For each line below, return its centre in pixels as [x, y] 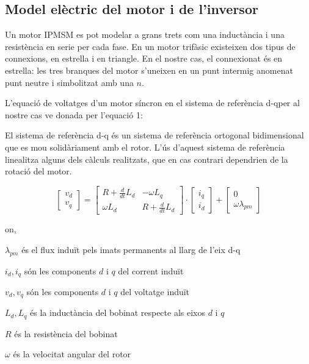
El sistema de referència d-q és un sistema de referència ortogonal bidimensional [154, 135]
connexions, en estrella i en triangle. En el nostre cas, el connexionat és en [144, 58]
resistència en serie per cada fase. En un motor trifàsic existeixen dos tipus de [150, 46]
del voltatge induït [155, 291]
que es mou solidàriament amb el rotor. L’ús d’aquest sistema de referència [145, 147]
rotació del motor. [38, 171]
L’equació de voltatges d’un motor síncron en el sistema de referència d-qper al [152, 103]
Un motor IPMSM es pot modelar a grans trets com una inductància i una [145, 34]
